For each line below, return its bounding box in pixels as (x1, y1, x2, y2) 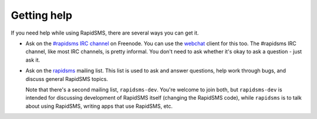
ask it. (25, 56, 41, 63)
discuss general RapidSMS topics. (25, 75, 109, 82)
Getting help (11, 9, 73, 22)
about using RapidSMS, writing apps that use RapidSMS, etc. (25, 103, 173, 110)
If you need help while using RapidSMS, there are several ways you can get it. (11, 29, 199, 36)
